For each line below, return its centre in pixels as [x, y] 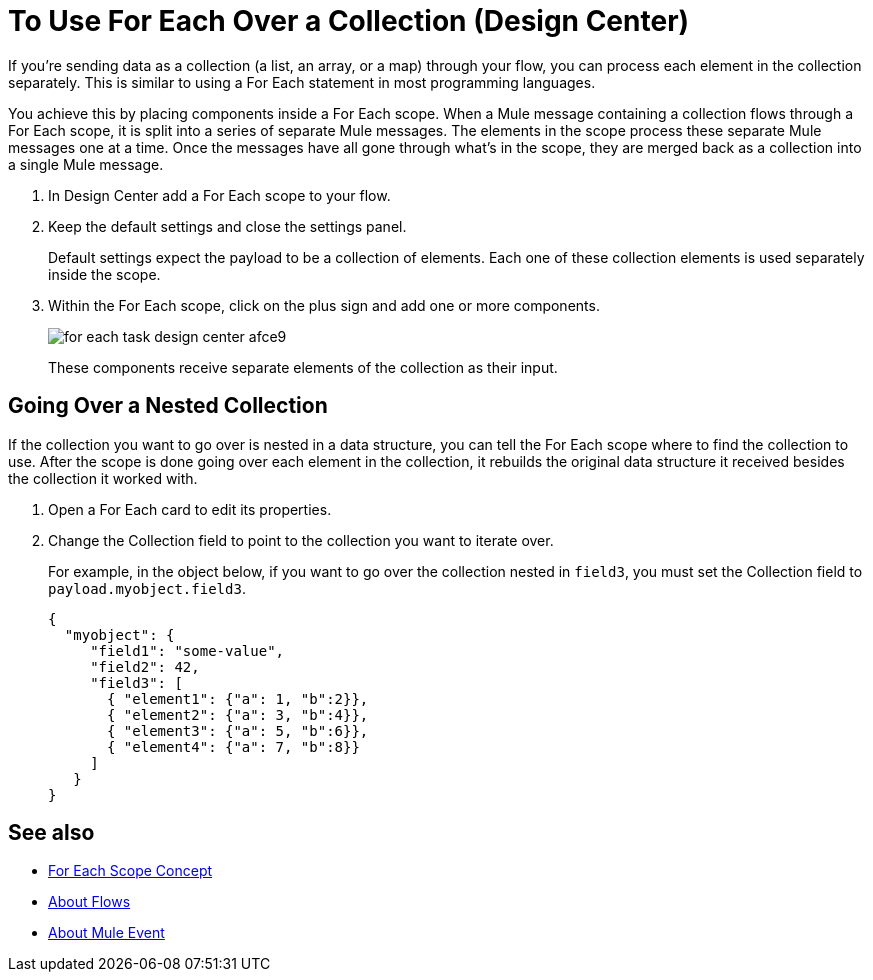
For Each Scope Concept [130, 871]
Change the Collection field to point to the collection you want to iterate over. [301, 540]
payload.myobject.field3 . [147, 588]
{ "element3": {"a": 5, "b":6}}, [238, 730]
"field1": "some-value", [187, 650]
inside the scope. [104, 274]
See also [51, 833]
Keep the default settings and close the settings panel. [227, 226]
